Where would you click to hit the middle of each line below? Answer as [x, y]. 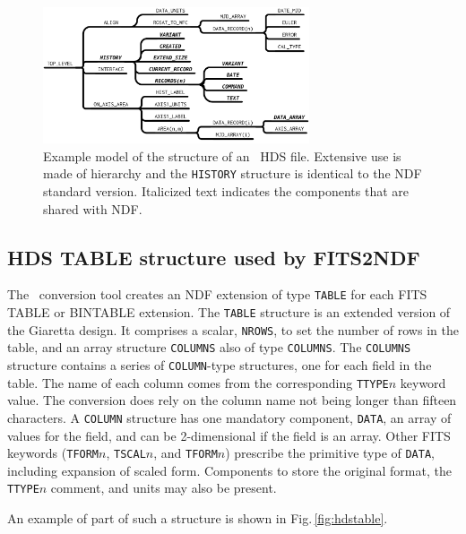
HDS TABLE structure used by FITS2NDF [214, 257]
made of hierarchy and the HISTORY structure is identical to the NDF [233, 173]
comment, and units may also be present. [164, 488]
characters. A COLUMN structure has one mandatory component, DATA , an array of [229, 417]
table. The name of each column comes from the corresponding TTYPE [198, 382]
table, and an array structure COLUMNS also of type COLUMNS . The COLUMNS [209, 347]
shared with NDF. [93, 208]
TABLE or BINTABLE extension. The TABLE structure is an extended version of [229, 312]
